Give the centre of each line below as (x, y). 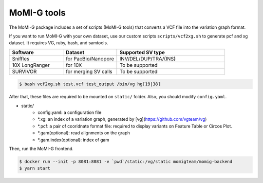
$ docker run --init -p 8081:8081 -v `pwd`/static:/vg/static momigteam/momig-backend (126, 162)
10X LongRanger (31, 65)
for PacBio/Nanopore (90, 58)
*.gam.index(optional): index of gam (74, 140)
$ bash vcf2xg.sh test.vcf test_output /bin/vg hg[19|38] (90, 84)
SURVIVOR (24, 72)
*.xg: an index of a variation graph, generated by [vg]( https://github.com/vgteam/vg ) (122, 119)
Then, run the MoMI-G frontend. (41, 149)
